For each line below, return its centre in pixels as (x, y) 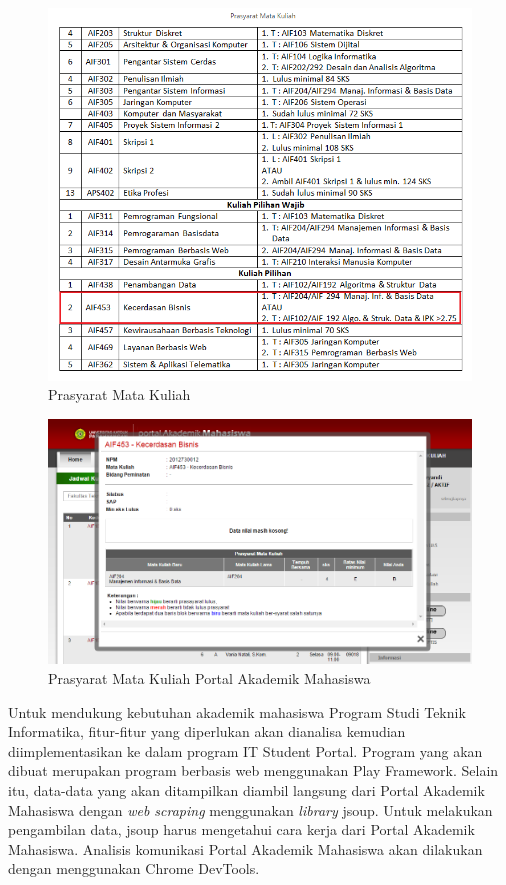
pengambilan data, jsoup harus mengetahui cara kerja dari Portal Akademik (241, 829)
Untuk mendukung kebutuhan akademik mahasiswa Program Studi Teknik (237, 711)
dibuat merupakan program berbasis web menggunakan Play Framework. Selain (253, 770)
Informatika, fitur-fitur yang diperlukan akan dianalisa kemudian (207, 731)
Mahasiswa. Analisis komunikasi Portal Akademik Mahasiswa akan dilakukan (245, 848)
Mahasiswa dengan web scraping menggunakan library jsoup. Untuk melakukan (250, 809)
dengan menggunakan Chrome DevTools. (134, 868)
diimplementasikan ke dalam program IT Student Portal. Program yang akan (245, 750)
